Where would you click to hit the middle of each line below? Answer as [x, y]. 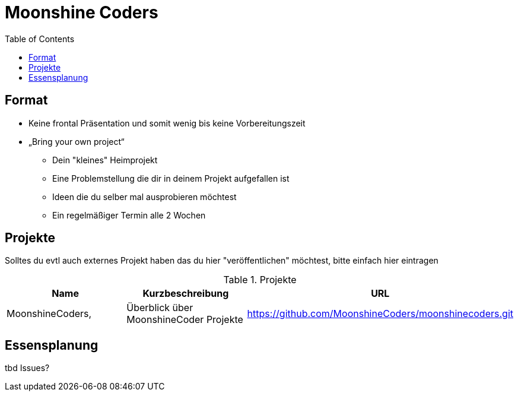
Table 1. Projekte [260, 280]
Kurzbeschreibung [186, 294]
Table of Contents [40, 39]
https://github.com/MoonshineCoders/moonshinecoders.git [380, 314]
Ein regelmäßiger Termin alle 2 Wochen [129, 215]
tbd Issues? [27, 368]
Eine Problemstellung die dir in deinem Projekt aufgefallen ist [171, 178]
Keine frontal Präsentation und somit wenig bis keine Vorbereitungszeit [167, 123]
